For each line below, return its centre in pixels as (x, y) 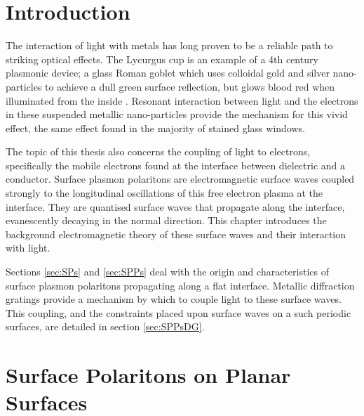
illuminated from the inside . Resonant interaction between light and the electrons (182, 100)
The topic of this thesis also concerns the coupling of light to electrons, (158, 151)
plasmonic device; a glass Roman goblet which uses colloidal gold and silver (168, 73)
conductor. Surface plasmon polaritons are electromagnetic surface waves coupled (180, 179)
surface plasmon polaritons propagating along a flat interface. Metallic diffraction (180, 285)
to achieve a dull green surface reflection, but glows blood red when (190, 86)
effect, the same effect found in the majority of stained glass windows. (155, 128)
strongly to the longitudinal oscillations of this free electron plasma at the (164, 193)
